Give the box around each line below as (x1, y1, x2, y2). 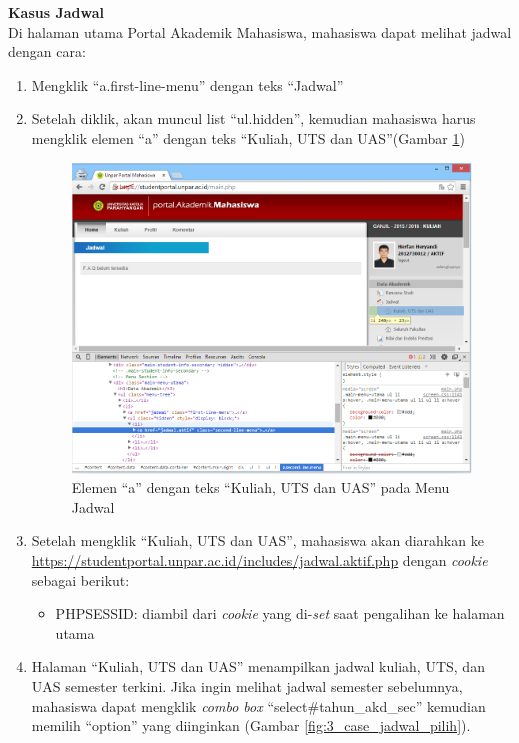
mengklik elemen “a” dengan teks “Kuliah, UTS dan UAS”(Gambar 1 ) (31, 127, 465, 148)
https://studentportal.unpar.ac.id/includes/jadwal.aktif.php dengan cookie (31, 550, 488, 571)
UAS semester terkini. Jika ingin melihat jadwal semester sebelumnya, (31, 676, 463, 697)
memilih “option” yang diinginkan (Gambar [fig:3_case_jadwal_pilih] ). (31, 715, 471, 736)
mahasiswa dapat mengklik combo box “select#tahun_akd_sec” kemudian (31, 695, 486, 716)
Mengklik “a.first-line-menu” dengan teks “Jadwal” (31, 74, 344, 95)
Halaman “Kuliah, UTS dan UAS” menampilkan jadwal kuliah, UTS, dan (31, 656, 485, 677)
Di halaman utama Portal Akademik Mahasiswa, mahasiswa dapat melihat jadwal (8, 21, 512, 42)
